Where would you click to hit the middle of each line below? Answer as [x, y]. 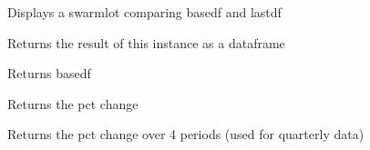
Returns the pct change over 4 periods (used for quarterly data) [186, 134]
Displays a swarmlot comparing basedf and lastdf [144, 12]
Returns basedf [49, 73]
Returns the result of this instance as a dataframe [146, 42]
